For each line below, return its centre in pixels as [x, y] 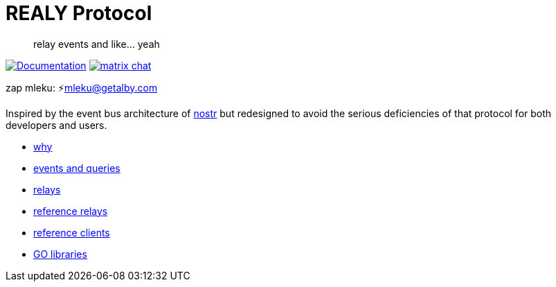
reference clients [72, 232]
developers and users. [56, 125]
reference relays [71, 211]
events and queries [77, 168]
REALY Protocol [79, 13]
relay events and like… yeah [97, 44]
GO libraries [60, 254]
